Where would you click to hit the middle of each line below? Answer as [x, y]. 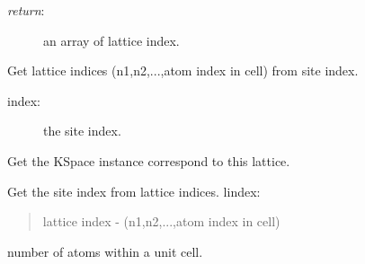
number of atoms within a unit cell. [105, 251]
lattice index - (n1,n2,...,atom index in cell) [161, 221]
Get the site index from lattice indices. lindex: [134, 191]
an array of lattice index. [111, 40]
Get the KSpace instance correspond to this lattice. [149, 160]
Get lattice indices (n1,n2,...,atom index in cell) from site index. [183, 70]
